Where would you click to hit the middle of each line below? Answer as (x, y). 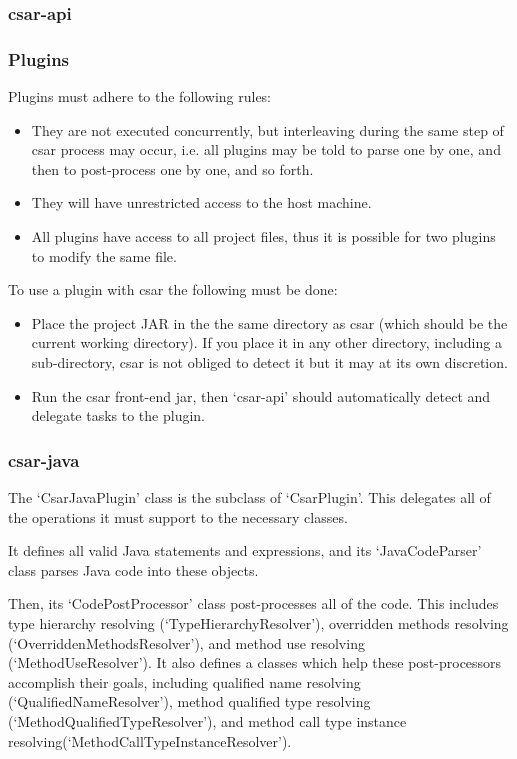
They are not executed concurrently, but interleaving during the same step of (267, 129)
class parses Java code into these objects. (133, 569)
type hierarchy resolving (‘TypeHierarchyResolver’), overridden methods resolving (258, 622)
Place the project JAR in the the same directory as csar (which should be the (269, 322)
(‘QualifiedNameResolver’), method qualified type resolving (189, 701)
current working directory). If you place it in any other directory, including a (266, 342)
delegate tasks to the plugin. (118, 415)
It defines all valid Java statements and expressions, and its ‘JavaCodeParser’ (245, 550)
